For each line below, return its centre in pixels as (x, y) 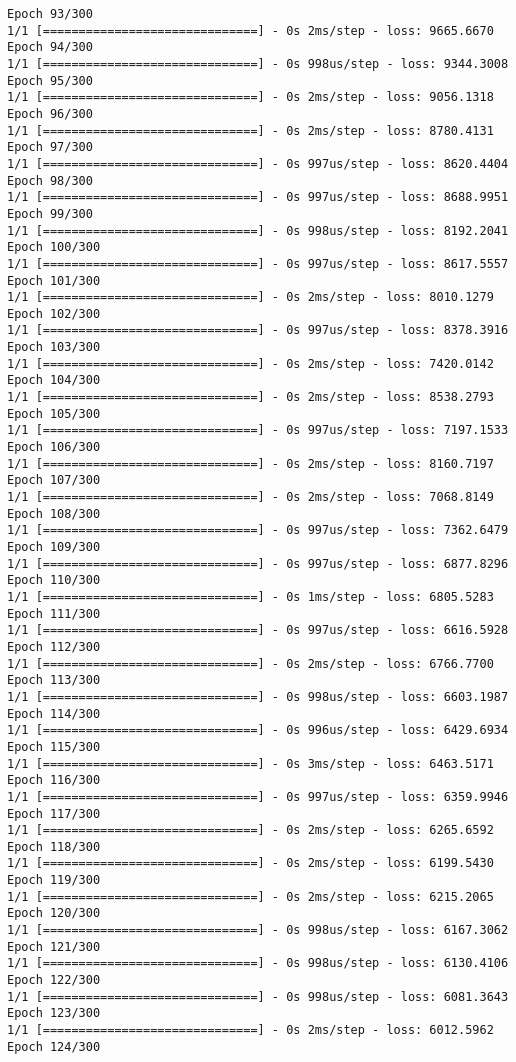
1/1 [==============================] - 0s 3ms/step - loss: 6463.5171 (250, 763)
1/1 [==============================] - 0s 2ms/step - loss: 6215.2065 (250, 896)
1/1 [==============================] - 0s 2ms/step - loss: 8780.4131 (250, 130)
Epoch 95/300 (50, 80)
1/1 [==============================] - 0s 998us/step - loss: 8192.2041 (258, 230)
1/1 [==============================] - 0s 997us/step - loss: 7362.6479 (258, 530)
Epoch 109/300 (54, 547)
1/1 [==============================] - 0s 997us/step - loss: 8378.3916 (258, 330)
